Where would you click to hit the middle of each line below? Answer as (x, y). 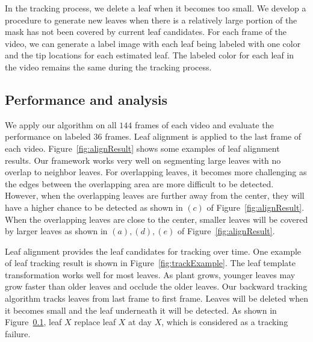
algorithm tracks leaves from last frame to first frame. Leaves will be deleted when (156, 298)
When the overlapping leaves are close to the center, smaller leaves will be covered (156, 219)
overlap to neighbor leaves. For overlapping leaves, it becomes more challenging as (156, 172)
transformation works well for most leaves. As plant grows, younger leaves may (150, 274)
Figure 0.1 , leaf (33, 322)
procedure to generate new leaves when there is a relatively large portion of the (151, 20)
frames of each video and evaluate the (204, 124)
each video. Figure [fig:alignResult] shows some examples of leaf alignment (142, 148)
